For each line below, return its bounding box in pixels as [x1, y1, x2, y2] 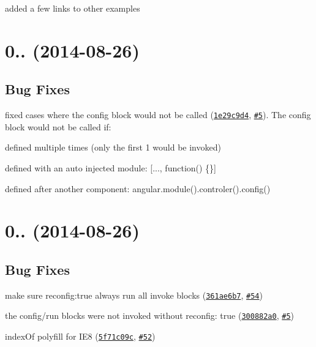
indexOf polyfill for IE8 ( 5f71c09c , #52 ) [5, 330, 156, 343]
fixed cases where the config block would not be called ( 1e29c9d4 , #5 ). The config [5, 108, 311, 121]
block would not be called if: [5, 120, 111, 133]
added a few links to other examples [5, 2, 140, 14]
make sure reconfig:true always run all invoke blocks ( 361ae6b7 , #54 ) [5, 288, 263, 301]
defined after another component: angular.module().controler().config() [5, 182, 271, 195]
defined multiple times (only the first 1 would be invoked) [5, 141, 221, 154]
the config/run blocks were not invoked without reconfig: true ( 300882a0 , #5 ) [5, 309, 295, 322]
